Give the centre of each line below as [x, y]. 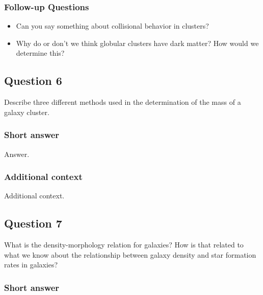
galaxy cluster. [27, 112]
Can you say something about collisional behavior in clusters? [112, 26]
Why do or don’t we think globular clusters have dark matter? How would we [137, 43]
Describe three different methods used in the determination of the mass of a [123, 102]
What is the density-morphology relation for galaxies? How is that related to [124, 245]
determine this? [40, 53]
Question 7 [33, 223]
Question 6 [33, 81]
